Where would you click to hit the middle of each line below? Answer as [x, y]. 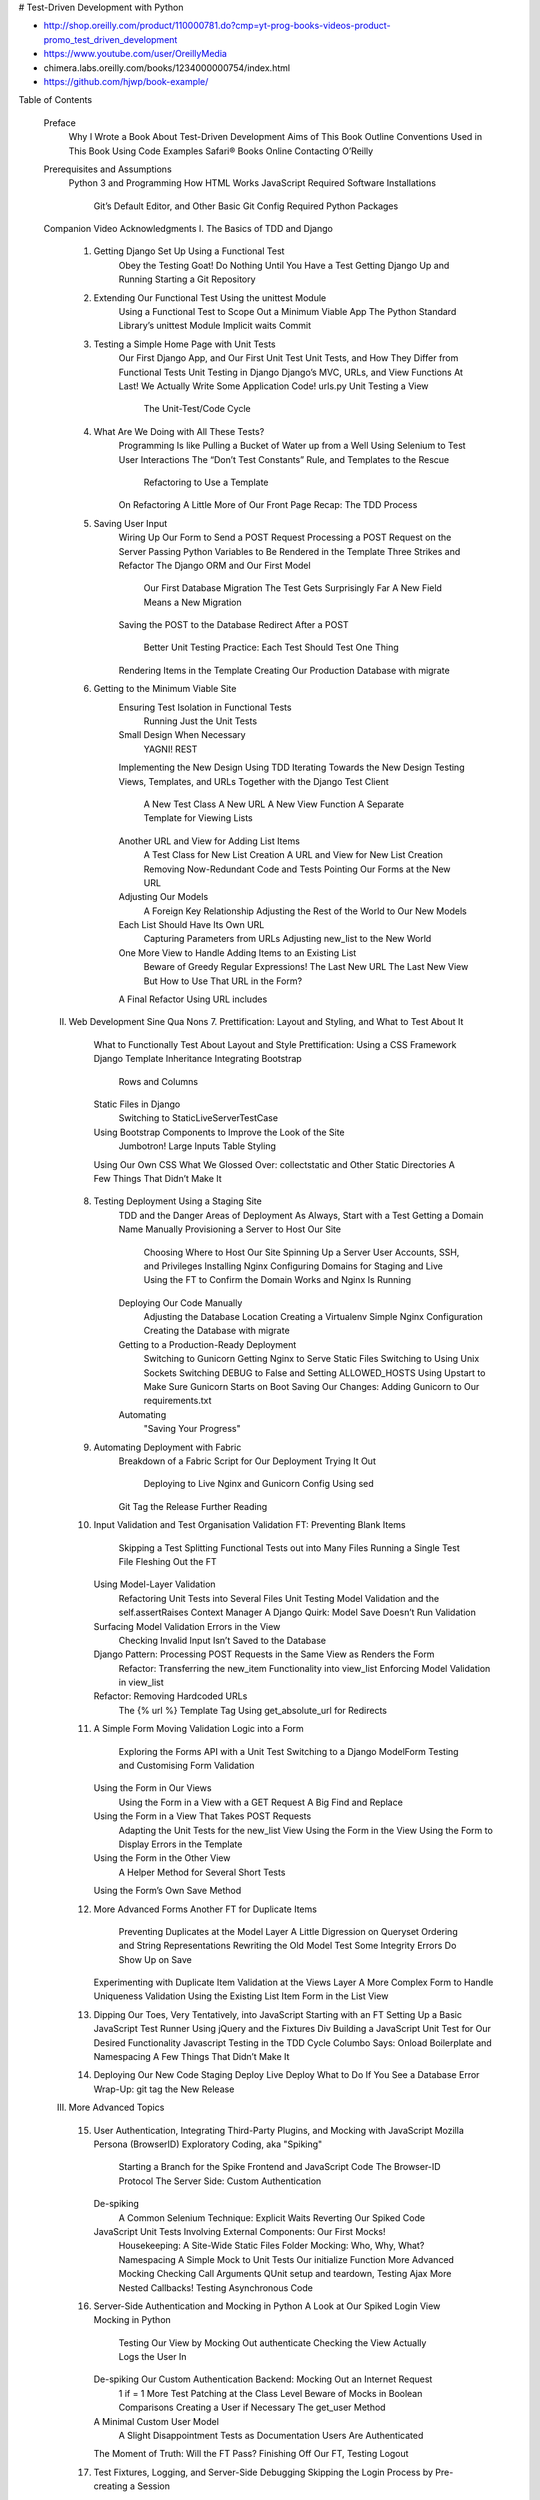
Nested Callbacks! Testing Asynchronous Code [216, 2287]
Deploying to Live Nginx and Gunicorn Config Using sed [258, 1484]
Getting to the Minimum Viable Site [165, 689]
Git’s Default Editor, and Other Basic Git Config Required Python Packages [246, 206]
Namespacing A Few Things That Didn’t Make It [191, 2057]
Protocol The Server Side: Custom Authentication [220, 2181]
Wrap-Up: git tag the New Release [164, 2089]
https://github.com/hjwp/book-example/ [126, 81]
